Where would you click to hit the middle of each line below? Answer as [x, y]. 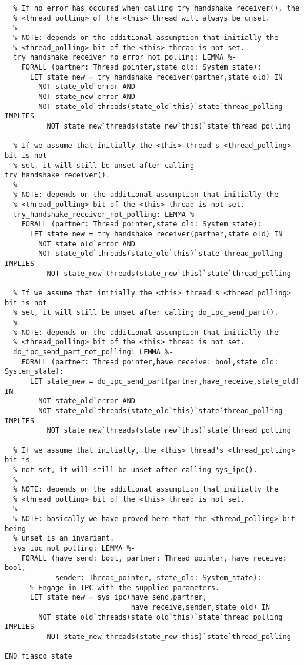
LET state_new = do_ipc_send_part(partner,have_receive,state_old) [165, 381]
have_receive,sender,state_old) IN [201, 608]
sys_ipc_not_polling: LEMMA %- [74, 549]
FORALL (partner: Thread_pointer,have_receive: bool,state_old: [150, 362]
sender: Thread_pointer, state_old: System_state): [158, 578]
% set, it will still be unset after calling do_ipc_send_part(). [146, 313]
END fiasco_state [39, 656]
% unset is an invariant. [64, 539]
